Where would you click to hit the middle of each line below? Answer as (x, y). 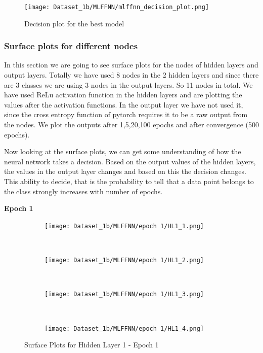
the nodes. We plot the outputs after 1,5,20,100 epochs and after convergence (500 (131, 125)
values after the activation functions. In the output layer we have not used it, (124, 104)
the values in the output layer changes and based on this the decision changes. (125, 171)
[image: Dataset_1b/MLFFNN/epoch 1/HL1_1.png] (124, 226)
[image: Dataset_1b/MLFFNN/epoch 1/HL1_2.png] (124, 260)
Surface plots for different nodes (71, 46)
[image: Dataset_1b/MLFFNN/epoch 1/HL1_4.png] (124, 328)
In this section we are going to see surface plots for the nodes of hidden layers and (131, 65)
